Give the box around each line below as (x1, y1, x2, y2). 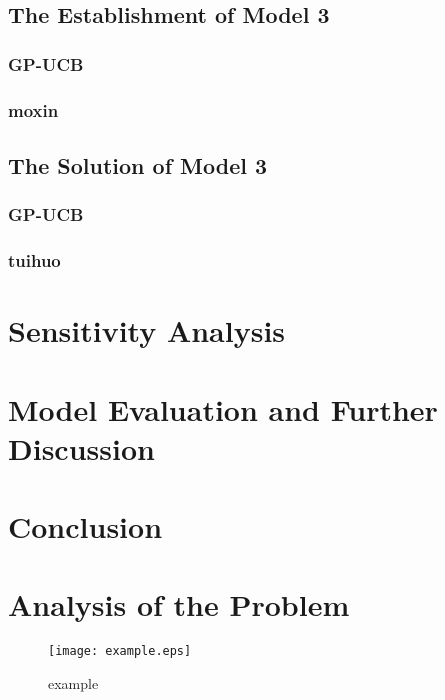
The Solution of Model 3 (8, 149, 268, 180)
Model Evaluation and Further (8, 388, 438, 429)
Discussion (8, 427, 155, 468)
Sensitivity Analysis (8, 310, 286, 351)
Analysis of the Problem (8, 584, 350, 625)
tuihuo (8, 248, 61, 273)
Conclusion (8, 506, 163, 547)
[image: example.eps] (48, 644, 192, 659)
